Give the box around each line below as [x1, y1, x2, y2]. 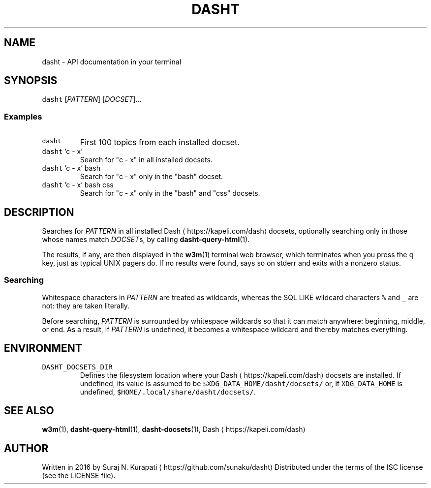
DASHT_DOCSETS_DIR [42, 363, 113, 371]
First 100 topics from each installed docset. [80, 137, 240, 148]
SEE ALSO [4, 404, 54, 417]
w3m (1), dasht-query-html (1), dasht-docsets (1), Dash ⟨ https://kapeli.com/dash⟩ [42, 425, 306, 434]
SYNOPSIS [4, 74, 58, 87]
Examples [4, 111, 42, 122]
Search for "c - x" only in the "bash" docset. [80, 172, 223, 181]
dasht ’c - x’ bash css [42, 181, 114, 189]
